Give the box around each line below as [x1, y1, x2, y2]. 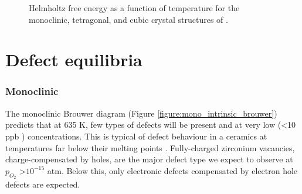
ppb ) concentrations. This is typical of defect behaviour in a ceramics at [5, 130, 267, 142]
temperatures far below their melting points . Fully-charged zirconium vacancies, [5, 141, 295, 154]
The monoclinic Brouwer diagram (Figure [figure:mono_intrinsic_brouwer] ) [5, 107, 277, 119]
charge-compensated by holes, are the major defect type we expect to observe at [5, 153, 293, 165]
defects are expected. [5, 178, 80, 190]
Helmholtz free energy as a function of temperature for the [29, 2, 240, 13]
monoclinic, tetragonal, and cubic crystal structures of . [29, 13, 228, 25]
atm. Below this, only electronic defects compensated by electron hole [47, 164, 298, 176]
